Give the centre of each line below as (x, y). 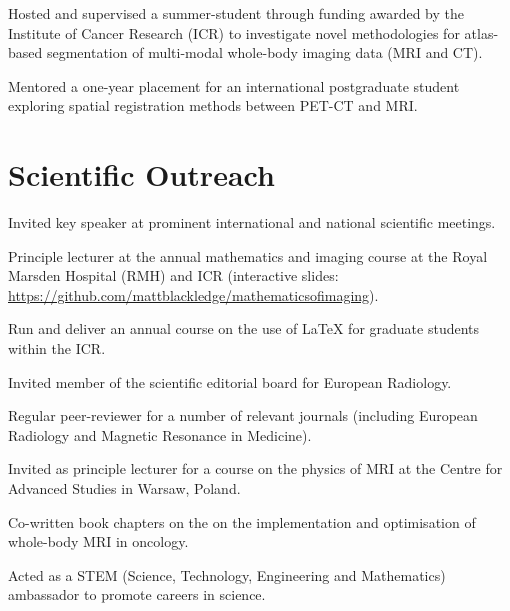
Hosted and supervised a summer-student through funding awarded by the (236, 13)
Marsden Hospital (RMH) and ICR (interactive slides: (173, 275)
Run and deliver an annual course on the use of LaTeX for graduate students (244, 328)
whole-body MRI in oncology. (98, 541)
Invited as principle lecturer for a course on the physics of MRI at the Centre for (255, 468)
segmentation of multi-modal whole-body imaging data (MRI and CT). (264, 52)
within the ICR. (57, 348)
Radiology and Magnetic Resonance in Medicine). (160, 434)
